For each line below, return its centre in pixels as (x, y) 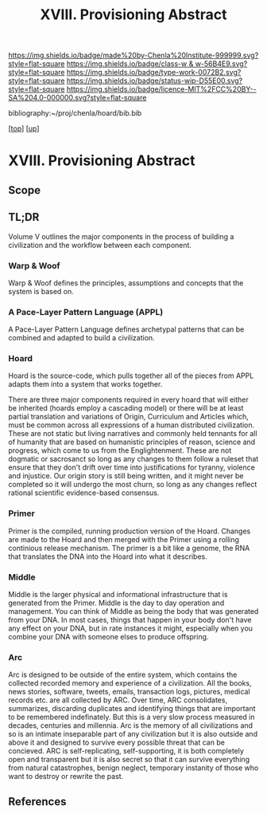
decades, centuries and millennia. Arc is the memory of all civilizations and (130, 726)
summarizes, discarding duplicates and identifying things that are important (132, 709)
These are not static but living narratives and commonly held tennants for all (133, 434)
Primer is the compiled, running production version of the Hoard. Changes (130, 531)
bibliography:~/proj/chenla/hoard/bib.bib (75, 113)
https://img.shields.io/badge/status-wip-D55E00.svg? (155, 81)
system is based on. (41, 291)
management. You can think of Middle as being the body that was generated (133, 611)
